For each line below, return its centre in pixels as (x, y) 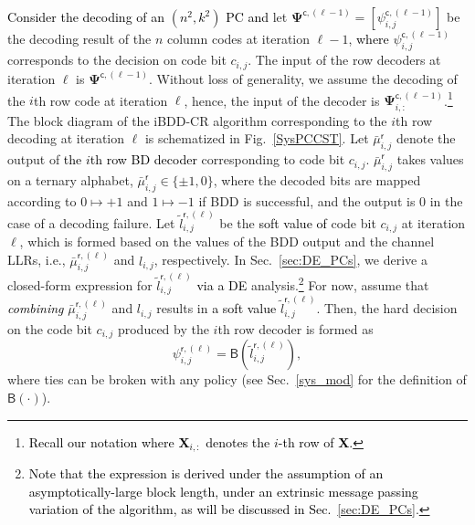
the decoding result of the (79, 39)
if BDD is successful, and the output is (307, 200)
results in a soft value (216, 308)
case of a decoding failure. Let (91, 223)
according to (42, 200)
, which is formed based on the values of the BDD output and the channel (227, 241)
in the (446, 200)
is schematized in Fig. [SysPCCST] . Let (257, 138)
